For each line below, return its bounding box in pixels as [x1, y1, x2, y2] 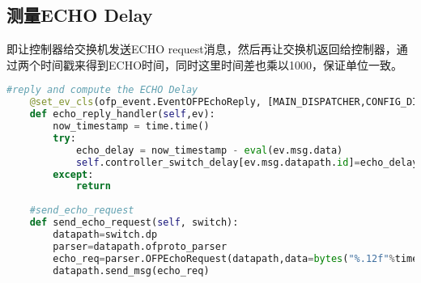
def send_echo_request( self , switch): [29, 217, 239, 229]
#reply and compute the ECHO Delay [6, 84, 198, 96]
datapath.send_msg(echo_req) [53, 264, 210, 277]
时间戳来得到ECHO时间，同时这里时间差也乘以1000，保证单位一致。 [40, 56, 403, 73]
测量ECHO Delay [6, 2, 153, 27]
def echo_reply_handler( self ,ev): [29, 108, 215, 120]
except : [53, 168, 94, 180]
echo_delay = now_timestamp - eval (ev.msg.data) [75, 144, 343, 156]
